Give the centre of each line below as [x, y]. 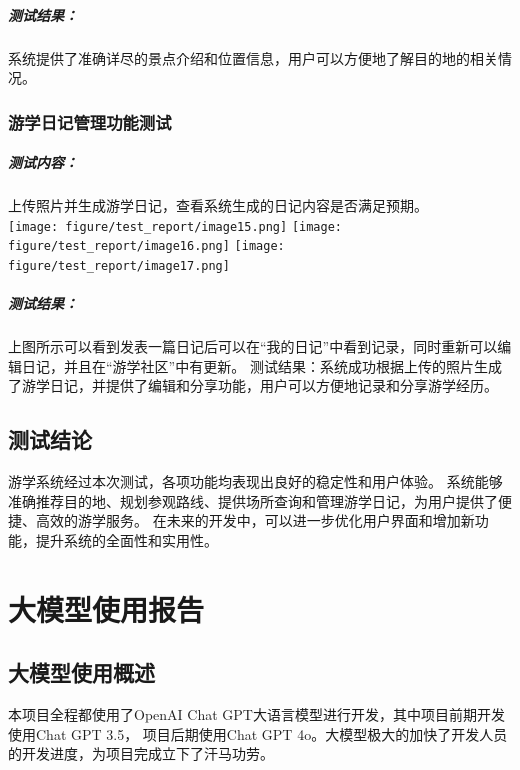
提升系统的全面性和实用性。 [126, 540]
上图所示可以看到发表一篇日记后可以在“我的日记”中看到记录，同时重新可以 [253, 346]
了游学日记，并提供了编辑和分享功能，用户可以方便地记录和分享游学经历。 [253, 385]
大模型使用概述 [81, 672]
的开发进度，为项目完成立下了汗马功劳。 [141, 753]
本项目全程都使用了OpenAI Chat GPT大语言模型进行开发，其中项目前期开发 [256, 714]
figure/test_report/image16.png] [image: [146, 246]
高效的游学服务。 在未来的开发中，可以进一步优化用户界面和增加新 [255, 520]
